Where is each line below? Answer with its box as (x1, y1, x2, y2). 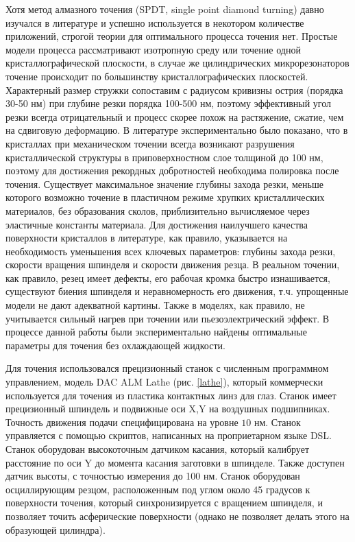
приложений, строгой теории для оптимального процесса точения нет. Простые (5, 29, 338, 43)
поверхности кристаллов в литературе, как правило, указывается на (5, 231, 288, 245)
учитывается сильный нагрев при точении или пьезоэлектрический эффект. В (5, 311, 330, 325)
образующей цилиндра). (5, 522, 106, 537)
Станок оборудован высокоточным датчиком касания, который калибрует (5, 442, 309, 456)
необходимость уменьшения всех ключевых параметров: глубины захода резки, (5, 244, 336, 258)
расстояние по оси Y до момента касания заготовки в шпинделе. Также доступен (5, 455, 345, 469)
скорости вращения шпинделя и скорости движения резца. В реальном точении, (5, 257, 340, 272)
